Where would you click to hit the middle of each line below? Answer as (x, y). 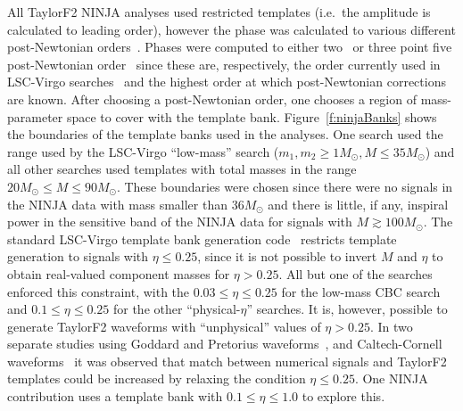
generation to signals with (78, 256)
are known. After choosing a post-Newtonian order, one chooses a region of (212, 99)
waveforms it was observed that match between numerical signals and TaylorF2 (227, 361)
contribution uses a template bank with (115, 396)
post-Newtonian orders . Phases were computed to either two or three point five (230, 47)
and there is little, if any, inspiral (358, 204)
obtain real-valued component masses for (119, 273)
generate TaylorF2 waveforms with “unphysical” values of (164, 326)
